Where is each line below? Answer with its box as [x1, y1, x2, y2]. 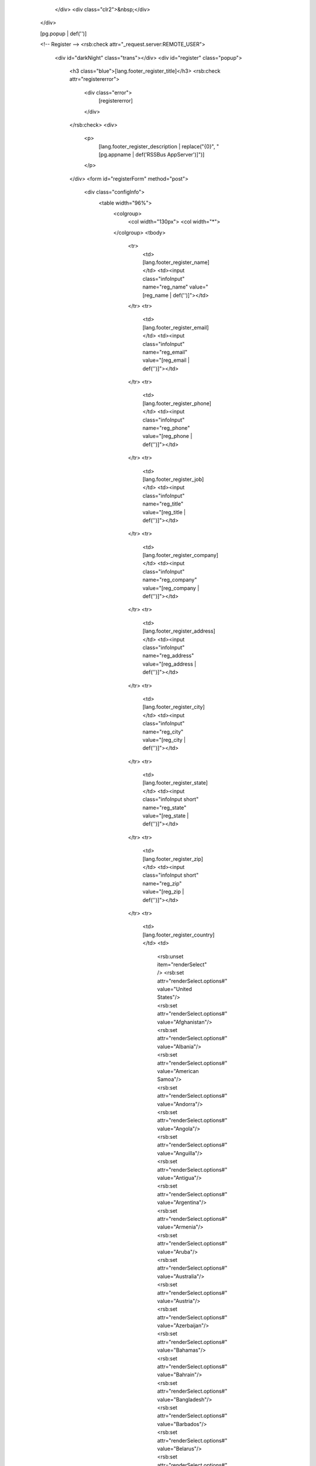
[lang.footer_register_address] [142, 627, 216, 634]
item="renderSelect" [157, 961, 207, 968]
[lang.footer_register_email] [142, 324, 209, 331]
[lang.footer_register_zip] [142, 855, 204, 862]
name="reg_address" [142, 652, 194, 659]
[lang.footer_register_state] [142, 779, 208, 786]
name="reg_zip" [142, 880, 182, 887]
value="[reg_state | [142, 812, 189, 819]
